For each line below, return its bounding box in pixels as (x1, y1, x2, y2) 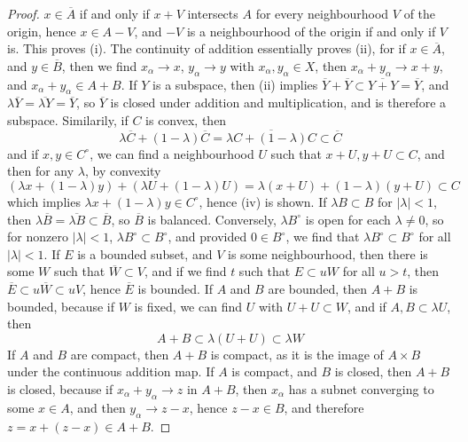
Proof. (7, 4, 40, 22)
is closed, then (334, 362, 412, 381)
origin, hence (7, 21, 76, 40)
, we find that (285, 227, 360, 246)
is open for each (305, 209, 391, 228)
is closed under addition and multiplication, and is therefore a (110, 93, 447, 112)
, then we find (61, 56, 137, 75)
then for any (7, 162, 74, 180)
